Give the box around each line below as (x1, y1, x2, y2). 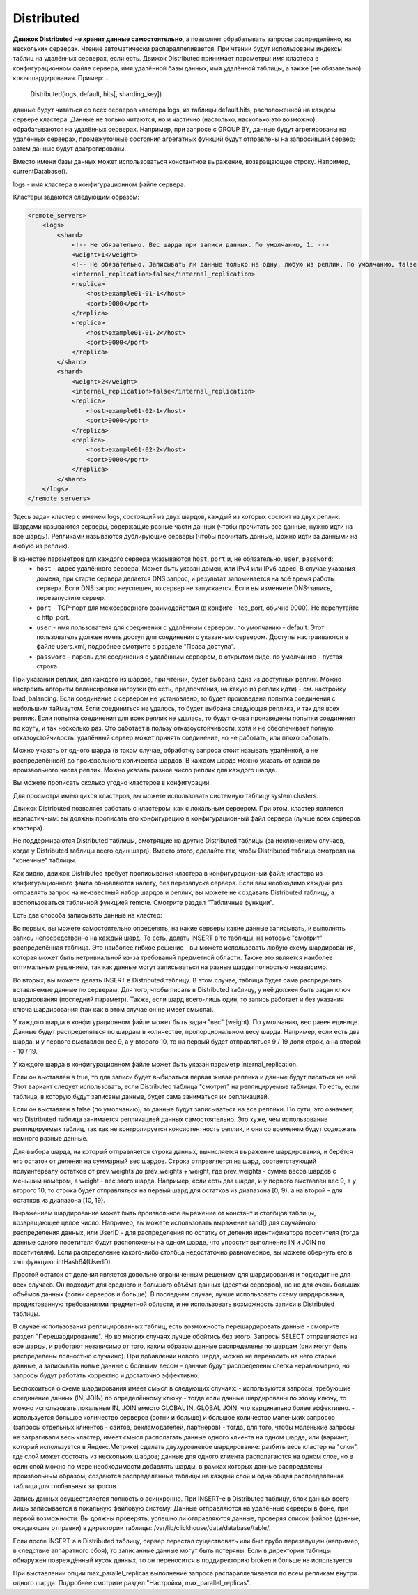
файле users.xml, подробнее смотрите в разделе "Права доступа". (36, 643, 236, 651)
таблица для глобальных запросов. (13, 1481, 118, 1490)
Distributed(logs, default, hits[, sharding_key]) (30, 89, 162, 98)
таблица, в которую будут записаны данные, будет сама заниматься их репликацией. (13, 1092, 270, 1100)
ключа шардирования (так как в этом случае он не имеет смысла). (13, 1005, 214, 1013)
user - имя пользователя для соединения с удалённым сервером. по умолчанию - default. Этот (36, 623, 325, 631)
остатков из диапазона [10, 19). (13, 1196, 106, 1204)
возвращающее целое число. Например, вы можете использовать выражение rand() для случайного (13, 1218, 316, 1227)
